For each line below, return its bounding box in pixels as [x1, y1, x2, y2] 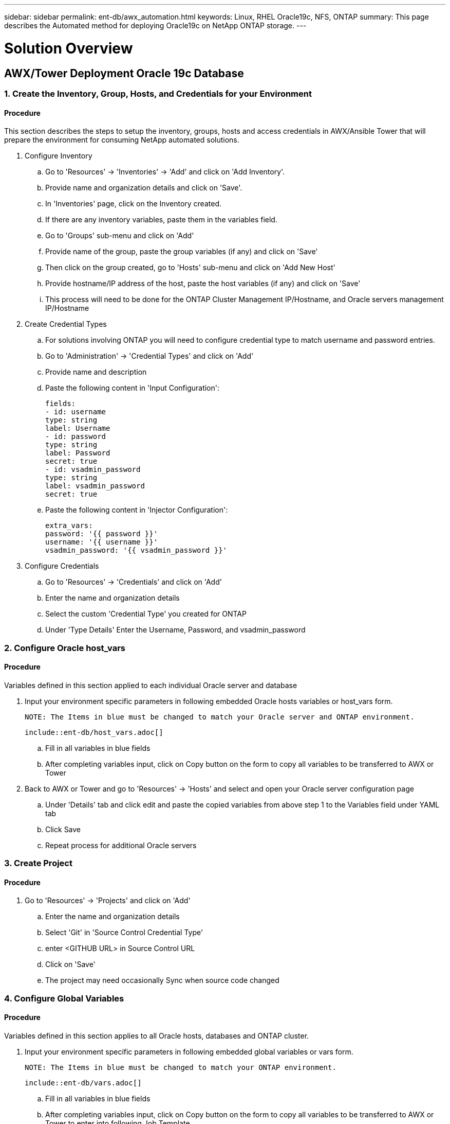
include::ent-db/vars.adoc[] [25, 1078, 142, 1087]
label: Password [45, 449, 110, 458]
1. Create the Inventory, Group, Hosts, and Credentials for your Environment [4, 88, 312, 99]
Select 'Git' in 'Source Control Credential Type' [45, 928, 203, 937]
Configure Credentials [25, 561, 99, 571]
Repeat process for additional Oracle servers [45, 840, 197, 850]
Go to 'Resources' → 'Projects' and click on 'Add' [25, 896, 191, 905]
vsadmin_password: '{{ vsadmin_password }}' [45, 546, 228, 555]
